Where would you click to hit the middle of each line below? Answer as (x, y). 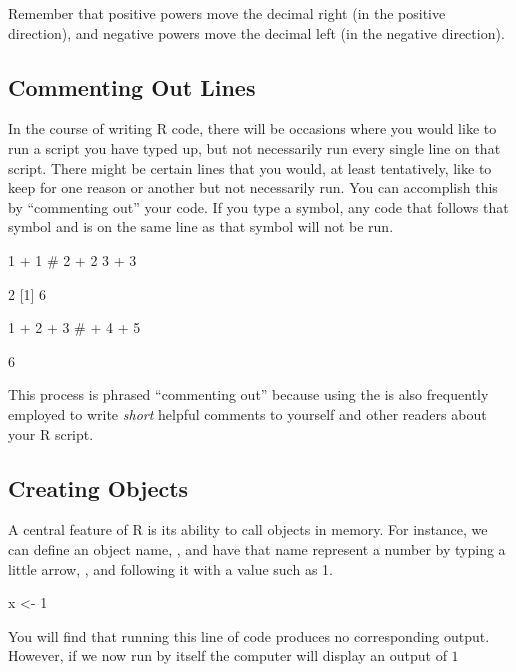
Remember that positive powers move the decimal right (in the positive (227, 13)
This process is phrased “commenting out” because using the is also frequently (248, 394)
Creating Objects (98, 487)
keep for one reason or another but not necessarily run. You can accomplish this (253, 187)
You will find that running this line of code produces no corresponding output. (249, 635)
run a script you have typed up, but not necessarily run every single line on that (254, 147)
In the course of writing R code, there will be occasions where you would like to (252, 128)
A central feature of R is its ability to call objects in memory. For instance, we (248, 529)
